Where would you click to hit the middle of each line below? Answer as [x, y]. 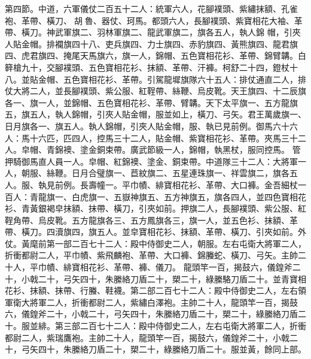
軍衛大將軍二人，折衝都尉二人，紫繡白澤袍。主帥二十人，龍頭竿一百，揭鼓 [151, 302]
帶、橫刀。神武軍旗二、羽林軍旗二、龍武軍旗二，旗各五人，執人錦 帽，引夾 [153, 32]
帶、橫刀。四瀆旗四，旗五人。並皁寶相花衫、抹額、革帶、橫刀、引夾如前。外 [155, 232]
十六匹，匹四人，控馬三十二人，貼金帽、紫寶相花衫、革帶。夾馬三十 [164, 138]
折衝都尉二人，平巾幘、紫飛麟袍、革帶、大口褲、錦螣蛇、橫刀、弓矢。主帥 [151, 255]
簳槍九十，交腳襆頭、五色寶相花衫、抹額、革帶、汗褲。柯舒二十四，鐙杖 [147, 67]
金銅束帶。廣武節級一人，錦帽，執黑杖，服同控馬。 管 [194, 150]
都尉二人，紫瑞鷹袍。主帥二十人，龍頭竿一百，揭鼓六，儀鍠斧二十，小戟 [147, 337]
